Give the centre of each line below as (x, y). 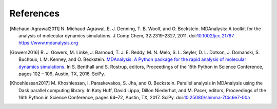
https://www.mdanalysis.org (48, 43)
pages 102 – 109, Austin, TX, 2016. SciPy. (62, 74)
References (35, 13)
